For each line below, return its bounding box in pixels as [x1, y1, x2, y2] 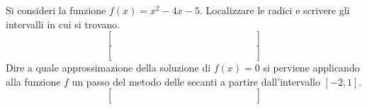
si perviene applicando [263, 60, 360, 75]
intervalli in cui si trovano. [6, 16, 120, 31]
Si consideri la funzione [6, 3, 106, 17]
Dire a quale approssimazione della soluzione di [6, 60, 211, 75]
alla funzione [6, 74, 61, 88]
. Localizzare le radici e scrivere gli [199, 3, 350, 17]
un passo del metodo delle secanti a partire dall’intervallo [72, 74, 320, 88]
